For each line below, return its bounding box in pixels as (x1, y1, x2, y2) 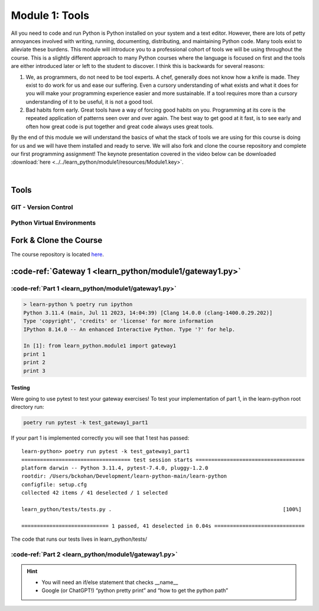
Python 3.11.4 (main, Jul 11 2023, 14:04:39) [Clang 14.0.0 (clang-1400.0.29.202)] (23, 309, 273, 316)
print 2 (23, 359, 45, 366)
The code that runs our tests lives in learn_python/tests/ (11, 535, 147, 543)
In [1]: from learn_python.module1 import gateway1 (23, 343, 177, 349)
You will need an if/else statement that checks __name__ (41, 578, 178, 586)
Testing (11, 384, 30, 391)
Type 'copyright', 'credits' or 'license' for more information (23, 318, 214, 324)
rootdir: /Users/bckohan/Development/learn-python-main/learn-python (21, 473, 227, 480)
